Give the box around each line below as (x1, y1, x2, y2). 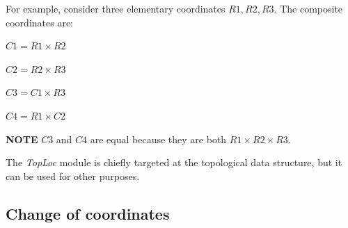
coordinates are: (6, 15, 73, 29)
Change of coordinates (6, 202, 170, 224)
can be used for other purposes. (6, 168, 140, 183)
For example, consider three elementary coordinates (6, 1, 226, 15)
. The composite (274, 1, 343, 15)
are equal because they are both (90, 131, 227, 146)
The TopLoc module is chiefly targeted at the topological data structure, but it (6, 155, 342, 170)
